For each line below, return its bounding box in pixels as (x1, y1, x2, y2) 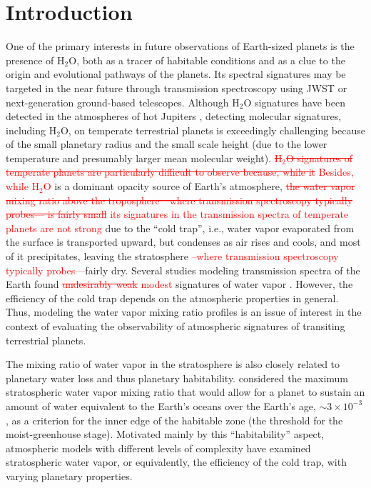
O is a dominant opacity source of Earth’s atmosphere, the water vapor (43, 179, 355, 194)
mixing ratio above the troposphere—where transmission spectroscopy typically (6, 192, 353, 207)
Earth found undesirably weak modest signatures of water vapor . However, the (6, 277, 353, 292)
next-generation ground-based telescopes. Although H (6, 94, 240, 109)
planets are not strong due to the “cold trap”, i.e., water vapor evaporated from (6, 220, 355, 235)
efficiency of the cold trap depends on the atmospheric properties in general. (6, 290, 339, 305)
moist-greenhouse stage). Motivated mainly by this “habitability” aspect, (6, 427, 325, 442)
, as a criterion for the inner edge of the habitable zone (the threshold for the (6, 412, 343, 427)
